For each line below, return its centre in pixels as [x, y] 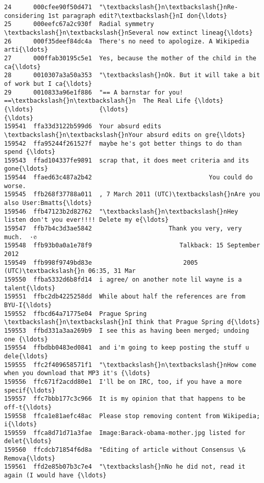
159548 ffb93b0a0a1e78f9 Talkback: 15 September [132, 246]
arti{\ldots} [26, 50]
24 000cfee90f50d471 [48, 7]
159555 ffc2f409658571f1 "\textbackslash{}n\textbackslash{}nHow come [130, 365]
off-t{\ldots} [28, 407]
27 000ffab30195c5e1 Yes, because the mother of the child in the [130, 58]
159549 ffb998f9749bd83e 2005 [101, 262]
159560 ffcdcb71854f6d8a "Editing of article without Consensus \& [125, 450]
